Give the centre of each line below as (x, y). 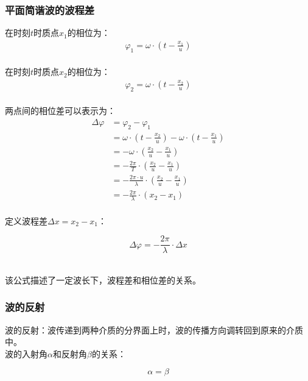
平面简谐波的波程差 (50, 9)
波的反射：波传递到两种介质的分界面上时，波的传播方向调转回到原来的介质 (154, 329)
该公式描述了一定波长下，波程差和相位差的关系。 (103, 280)
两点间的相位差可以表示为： (60, 111)
